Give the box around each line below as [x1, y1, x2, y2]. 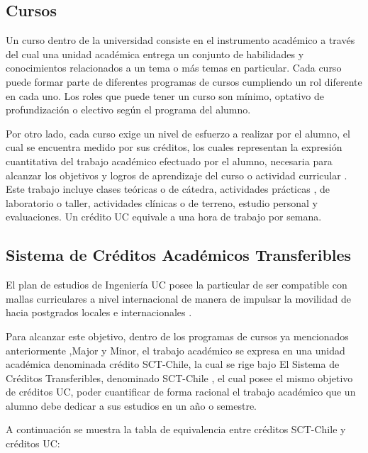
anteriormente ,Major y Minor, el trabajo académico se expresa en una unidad [6, 342, 345, 357]
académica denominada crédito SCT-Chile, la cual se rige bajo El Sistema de [6, 357, 340, 371]
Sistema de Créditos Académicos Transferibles [6, 244, 352, 266]
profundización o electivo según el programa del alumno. [6, 102, 251, 117]
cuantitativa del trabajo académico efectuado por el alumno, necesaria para [6, 153, 333, 168]
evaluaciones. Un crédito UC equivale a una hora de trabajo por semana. [6, 209, 322, 224]
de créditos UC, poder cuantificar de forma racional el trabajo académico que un [6, 384, 356, 399]
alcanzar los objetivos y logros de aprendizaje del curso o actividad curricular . [6, 167, 347, 182]
